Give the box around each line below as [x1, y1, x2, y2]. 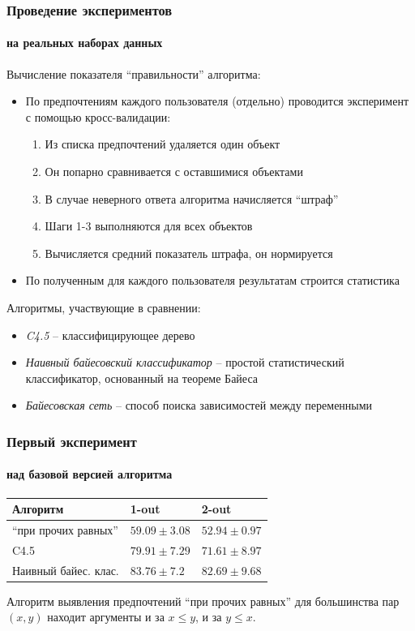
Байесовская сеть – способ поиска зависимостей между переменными [25, 397, 373, 414]
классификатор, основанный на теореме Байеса [25, 369, 259, 386]
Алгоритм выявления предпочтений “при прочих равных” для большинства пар [6, 592, 400, 609]
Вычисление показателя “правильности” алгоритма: [6, 65, 261, 82]
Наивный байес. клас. [12, 561, 119, 578]
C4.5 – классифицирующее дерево [25, 326, 195, 343]
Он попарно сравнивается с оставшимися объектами [45, 163, 303, 180]
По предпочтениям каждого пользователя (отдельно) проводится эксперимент [25, 92, 409, 109]
